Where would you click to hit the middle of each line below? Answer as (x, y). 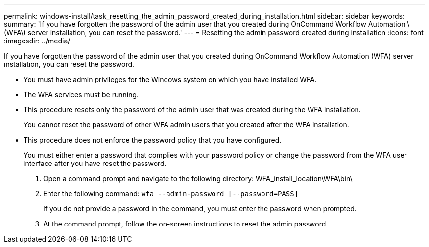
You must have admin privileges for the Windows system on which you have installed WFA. (170, 79)
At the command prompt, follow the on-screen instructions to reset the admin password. (186, 224)
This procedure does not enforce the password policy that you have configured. (153, 140)
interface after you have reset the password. (95, 163)
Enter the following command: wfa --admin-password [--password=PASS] (171, 194)
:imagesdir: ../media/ (37, 41)
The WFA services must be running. (81, 94)
